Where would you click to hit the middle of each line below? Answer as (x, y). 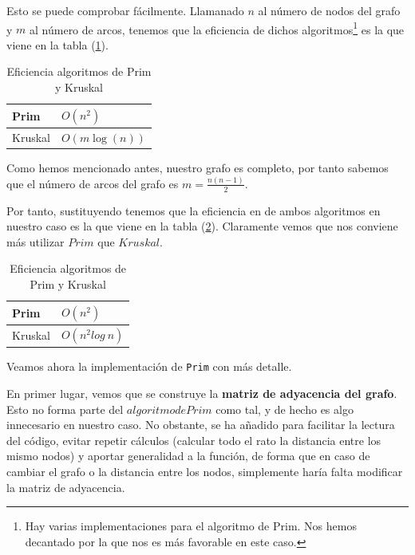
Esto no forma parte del (65, 409)
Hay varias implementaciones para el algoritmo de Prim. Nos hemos (191, 526)
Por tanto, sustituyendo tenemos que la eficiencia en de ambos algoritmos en (194, 210)
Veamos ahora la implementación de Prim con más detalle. (149, 366)
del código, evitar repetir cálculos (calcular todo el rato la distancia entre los (194, 440)
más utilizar (36, 241)
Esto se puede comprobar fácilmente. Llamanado (125, 10)
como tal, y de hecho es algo (285, 409)
